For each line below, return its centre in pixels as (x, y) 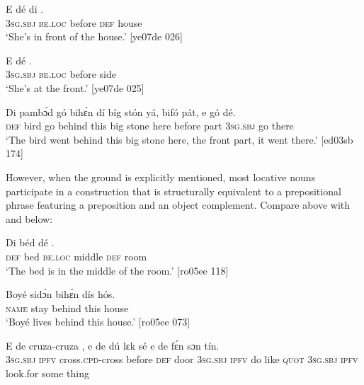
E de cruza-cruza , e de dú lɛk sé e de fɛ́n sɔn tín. (113, 345)
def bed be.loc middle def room (76, 256)
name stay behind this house (67, 308)
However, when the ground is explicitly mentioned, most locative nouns (161, 177)
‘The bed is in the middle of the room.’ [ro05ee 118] (117, 270)
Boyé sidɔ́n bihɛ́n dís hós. (61, 294)
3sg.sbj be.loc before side (61, 74)
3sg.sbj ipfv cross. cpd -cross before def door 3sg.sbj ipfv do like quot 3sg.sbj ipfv (182, 359)
